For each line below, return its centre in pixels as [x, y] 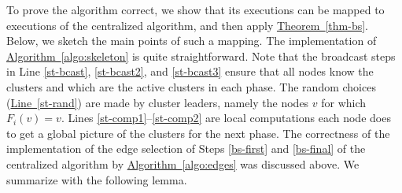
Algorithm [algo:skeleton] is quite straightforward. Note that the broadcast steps [201, 56]
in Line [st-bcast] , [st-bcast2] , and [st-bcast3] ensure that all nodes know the [190, 71]
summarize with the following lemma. [97, 179]
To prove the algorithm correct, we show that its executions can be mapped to [195, 9]
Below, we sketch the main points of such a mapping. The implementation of [192, 41]
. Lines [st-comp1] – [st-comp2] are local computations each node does [226, 118]
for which [344, 102]
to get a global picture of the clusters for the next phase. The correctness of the [198, 133]
